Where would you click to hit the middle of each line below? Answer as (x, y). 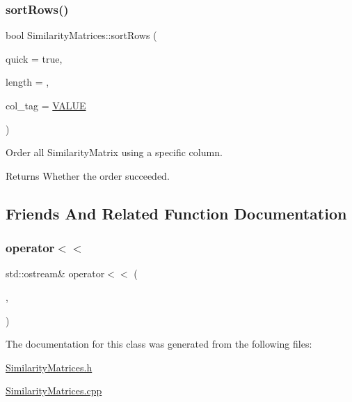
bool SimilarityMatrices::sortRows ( (81, 35)
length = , (27, 82)
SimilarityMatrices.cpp (54, 391)
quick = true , (34, 58)
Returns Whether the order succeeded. (88, 175)
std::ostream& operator (55, 273)
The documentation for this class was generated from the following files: (159, 344)
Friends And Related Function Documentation (176, 213)
